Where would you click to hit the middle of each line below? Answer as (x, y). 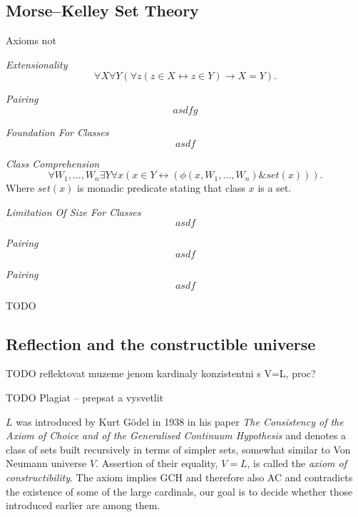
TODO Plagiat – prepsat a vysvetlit (85, 397)
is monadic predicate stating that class (162, 188)
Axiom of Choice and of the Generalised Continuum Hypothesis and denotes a (176, 435)
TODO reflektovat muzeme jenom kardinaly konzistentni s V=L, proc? (161, 373)
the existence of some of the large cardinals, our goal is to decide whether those (179, 491)
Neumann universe (46, 463)
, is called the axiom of (297, 463)
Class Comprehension (53, 163)
